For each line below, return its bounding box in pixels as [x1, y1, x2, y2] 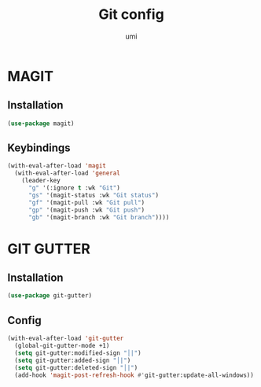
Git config [98, 6, 164, 24]
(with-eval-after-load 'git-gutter [7, 334, 124, 343]
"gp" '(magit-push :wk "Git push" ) [28, 206, 145, 214]
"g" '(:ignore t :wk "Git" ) [28, 184, 121, 192]
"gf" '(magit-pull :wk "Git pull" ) [28, 198, 145, 206]
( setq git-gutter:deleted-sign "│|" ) [14, 363, 138, 371]
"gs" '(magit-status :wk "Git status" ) [28, 191, 159, 199]
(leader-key [21, 177, 61, 185]
